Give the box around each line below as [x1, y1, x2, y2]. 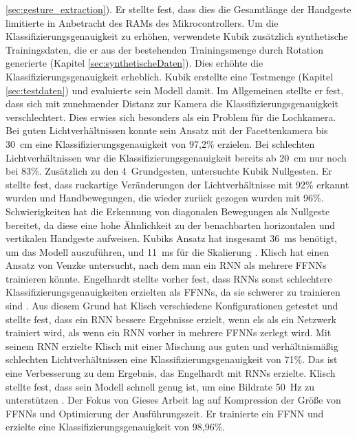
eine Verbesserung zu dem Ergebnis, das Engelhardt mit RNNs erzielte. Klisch [6, 366, 336, 380]
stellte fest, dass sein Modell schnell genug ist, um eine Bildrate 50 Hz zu [6, 379, 315, 393]
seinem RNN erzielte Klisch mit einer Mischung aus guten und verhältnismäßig [6, 338, 338, 353]
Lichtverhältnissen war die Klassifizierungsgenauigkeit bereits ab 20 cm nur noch [6, 150, 347, 164]
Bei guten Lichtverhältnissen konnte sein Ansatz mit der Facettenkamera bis [6, 123, 328, 138]
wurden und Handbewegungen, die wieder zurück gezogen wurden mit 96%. [6, 190, 324, 205]
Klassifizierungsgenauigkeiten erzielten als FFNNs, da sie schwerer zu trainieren [6, 285, 340, 299]
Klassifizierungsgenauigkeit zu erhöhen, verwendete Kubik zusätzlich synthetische [6, 29, 348, 43]
